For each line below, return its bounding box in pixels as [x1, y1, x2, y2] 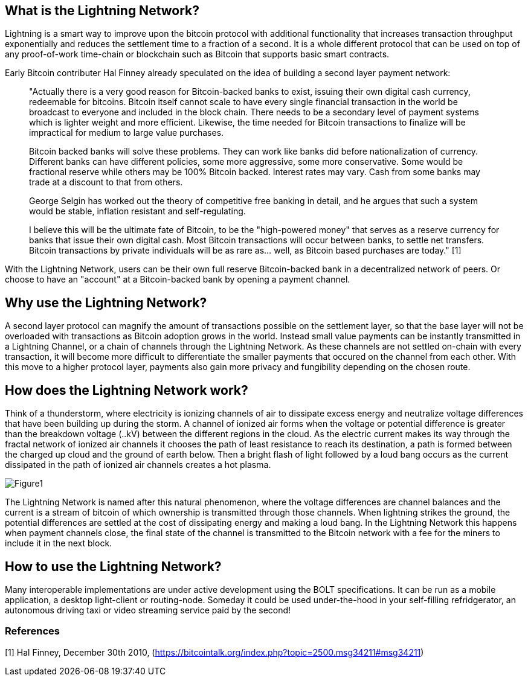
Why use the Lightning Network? [5, 295, 207, 310]
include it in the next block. [5, 538, 112, 549]
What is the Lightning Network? [5, 3, 200, 18]
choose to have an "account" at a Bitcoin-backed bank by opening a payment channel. [5, 274, 350, 285]
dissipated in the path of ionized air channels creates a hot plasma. [5, 459, 271, 470]
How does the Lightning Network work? [5, 382, 248, 398]
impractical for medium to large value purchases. [29, 127, 224, 138]
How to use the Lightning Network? [5, 558, 222, 574]
